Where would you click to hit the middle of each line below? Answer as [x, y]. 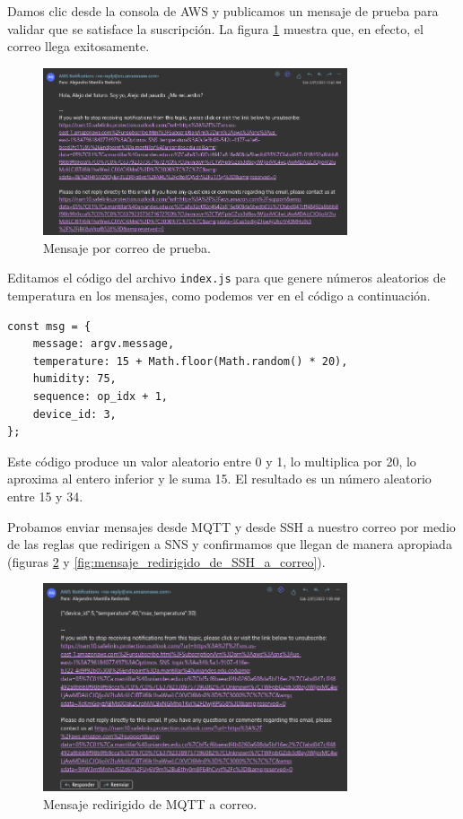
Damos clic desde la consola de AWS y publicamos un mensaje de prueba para [223, 11]
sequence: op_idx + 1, [100, 396]
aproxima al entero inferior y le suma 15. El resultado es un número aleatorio [219, 479]
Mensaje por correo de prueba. [127, 247]
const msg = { [49, 326]
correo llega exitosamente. [79, 46]
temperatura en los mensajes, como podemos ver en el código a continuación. [219, 296]
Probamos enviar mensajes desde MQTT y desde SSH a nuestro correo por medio [231, 526]
